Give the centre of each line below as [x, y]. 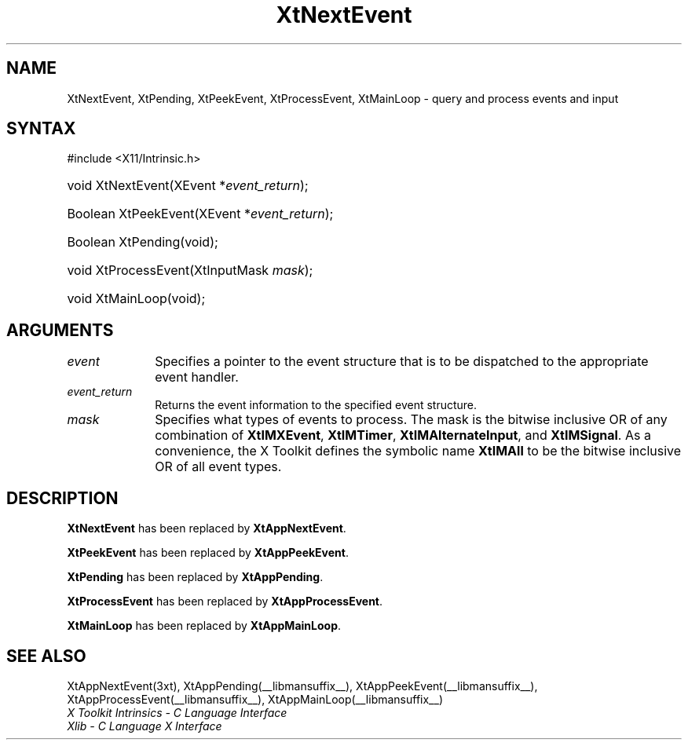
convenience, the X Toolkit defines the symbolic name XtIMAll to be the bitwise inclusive [418, 451]
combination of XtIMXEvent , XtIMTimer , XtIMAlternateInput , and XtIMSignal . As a [403, 435]
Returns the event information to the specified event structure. [316, 405]
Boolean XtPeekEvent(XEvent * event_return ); [200, 214]
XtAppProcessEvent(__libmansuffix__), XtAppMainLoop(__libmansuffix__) [255, 699]
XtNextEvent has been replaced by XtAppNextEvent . [207, 528]
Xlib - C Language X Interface [145, 726]
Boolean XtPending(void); [143, 242]
